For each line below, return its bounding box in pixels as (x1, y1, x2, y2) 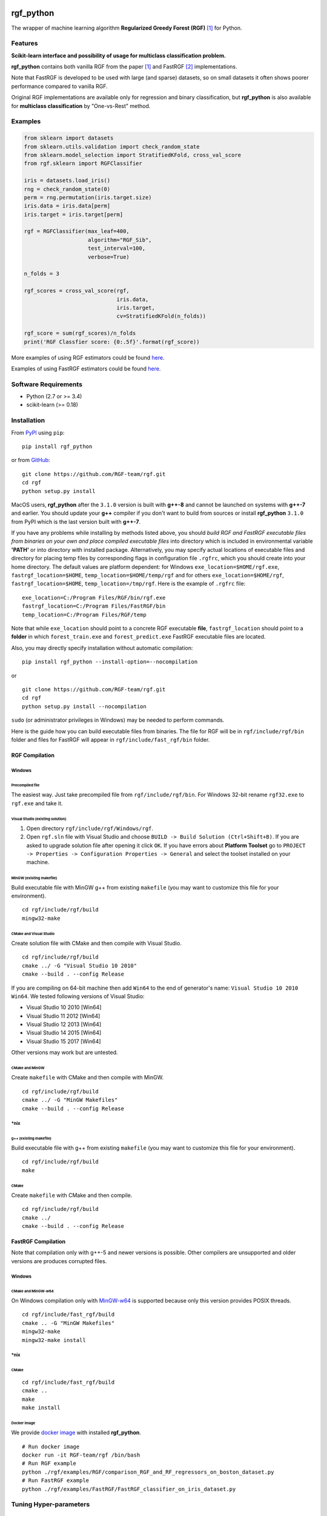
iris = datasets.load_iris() (24, 177, 111, 184)
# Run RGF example (22, 1460, 77, 1467)
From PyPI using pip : (11, 429, 65, 436)
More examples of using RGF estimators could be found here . (11, 354, 165, 361)
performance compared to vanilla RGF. (11, 82, 108, 90)
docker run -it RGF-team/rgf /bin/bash (22, 1452, 140, 1458)
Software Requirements (11, 380, 83, 388)
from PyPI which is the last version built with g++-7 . (11, 518, 141, 525)
